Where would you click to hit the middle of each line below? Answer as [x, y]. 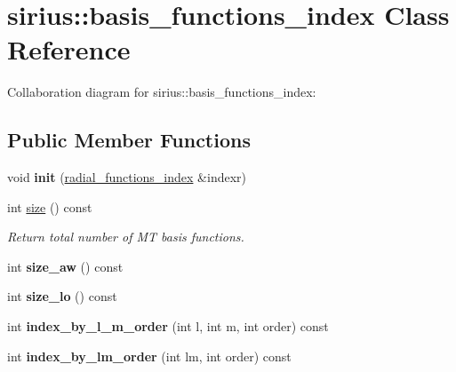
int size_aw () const [65, 266]
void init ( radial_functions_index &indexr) [127, 177]
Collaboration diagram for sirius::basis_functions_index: [162, 92]
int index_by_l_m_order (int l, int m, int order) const [168, 326]
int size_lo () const [62, 296]
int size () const [50, 206]
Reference [69, 49]
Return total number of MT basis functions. [126, 237]
